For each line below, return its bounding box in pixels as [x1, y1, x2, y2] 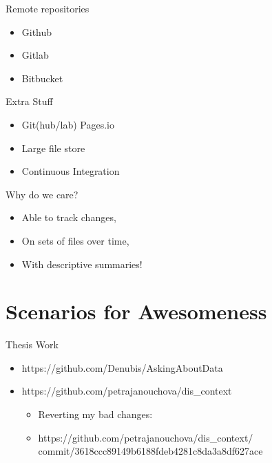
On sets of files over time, [21, 233, 129, 247]
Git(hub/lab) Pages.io [21, 117, 114, 131]
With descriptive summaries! [21, 256, 143, 271]
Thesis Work [6, 337, 59, 352]
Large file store [21, 140, 85, 155]
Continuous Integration [21, 164, 120, 178]
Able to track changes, [21, 210, 116, 225]
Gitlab [21, 48, 49, 62]
